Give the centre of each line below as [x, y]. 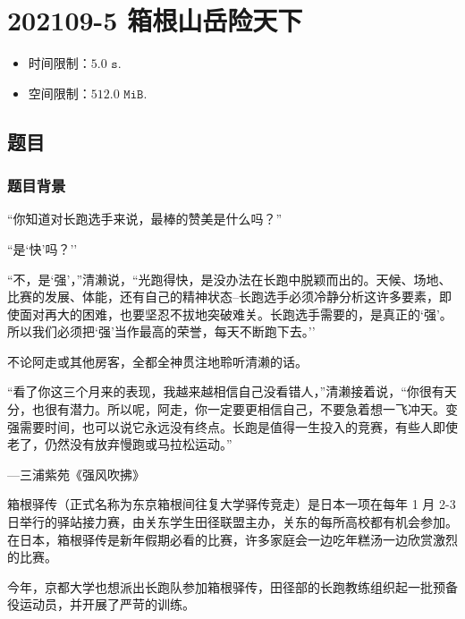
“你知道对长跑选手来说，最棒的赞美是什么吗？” [145, 219]
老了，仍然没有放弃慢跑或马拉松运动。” [120, 444]
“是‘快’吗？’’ [42, 248]
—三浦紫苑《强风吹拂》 [76, 474]
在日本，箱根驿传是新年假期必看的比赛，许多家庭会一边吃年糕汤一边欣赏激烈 [232, 539]
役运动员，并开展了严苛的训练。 [101, 604]
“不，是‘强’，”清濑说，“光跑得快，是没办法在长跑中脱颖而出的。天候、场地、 [229, 279]
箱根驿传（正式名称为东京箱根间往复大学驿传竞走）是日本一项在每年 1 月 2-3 [232, 504]
